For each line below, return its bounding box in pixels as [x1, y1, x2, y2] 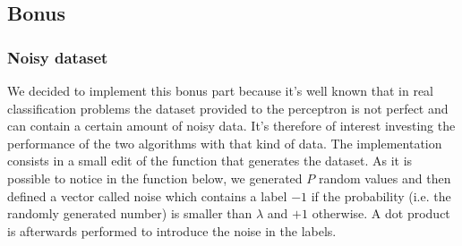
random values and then [318, 168, 451, 187]
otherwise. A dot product [312, 204, 450, 223]
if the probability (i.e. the [311, 186, 451, 205]
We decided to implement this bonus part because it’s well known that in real [7, 81, 433, 99]
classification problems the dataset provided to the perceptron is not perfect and [7, 98, 449, 117]
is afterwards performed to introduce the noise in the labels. [7, 221, 337, 240]
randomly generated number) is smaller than [7, 204, 252, 223]
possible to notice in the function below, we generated [7, 168, 303, 187]
